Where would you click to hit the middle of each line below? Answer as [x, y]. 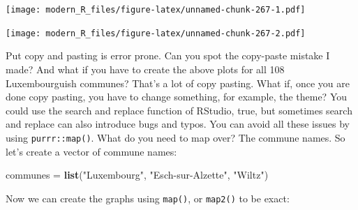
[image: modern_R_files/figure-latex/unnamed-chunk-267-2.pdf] [156, 33]
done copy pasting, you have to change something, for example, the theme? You [177, 97]
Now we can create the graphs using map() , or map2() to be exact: [148, 198]
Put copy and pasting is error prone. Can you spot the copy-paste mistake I [168, 55]
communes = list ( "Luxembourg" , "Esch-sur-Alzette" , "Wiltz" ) [137, 175]
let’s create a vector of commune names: [91, 151]
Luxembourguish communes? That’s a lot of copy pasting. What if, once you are [178, 83]
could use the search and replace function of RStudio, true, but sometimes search [179, 110]
